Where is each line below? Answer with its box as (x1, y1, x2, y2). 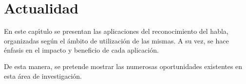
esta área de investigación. (4, 70, 82, 81)
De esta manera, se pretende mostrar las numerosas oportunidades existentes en (4, 61, 243, 71)
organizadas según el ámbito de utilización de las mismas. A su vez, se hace (4, 35, 229, 45)
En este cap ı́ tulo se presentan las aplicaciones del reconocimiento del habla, (4, 26, 228, 36)
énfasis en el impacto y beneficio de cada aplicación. (4, 45, 159, 55)
